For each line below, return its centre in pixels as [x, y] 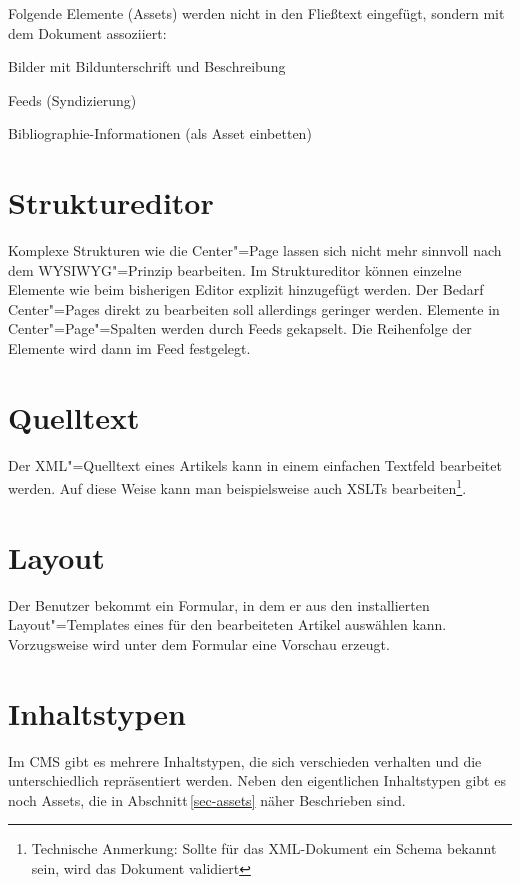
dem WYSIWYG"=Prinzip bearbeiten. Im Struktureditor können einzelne [235, 269]
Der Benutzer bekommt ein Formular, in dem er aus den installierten [219, 604]
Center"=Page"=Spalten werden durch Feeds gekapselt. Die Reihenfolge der [240, 328]
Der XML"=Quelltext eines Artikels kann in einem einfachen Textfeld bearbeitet [255, 464]
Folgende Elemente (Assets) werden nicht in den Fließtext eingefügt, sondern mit [256, 13]
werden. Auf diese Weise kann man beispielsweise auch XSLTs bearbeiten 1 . [237, 487]
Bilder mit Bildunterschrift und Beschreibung [147, 66]
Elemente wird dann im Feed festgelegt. [129, 348]
